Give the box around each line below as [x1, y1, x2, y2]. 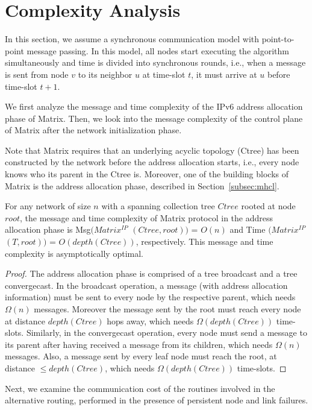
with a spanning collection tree [101, 200, 215, 212]
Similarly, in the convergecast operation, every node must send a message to [26, 326, 307, 339]
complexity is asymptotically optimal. [5, 247, 143, 259]
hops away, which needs [107, 314, 194, 327]
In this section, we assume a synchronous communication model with [5, 33, 260, 45]
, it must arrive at [191, 68, 257, 80]
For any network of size [5, 200, 91, 212]
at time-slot [142, 68, 186, 80]
